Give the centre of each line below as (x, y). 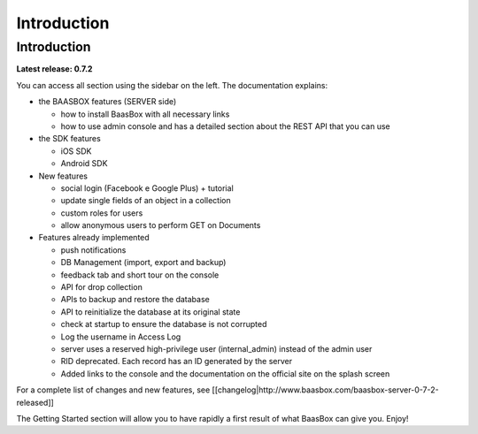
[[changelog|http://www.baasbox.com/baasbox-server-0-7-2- (325, 390)
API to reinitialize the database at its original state (150, 312)
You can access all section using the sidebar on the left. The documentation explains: (172, 85)
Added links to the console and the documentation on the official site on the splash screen (225, 373)
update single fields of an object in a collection (146, 201)
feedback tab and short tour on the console (140, 275)
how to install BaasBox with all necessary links (145, 114)
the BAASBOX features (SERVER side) (108, 102)
